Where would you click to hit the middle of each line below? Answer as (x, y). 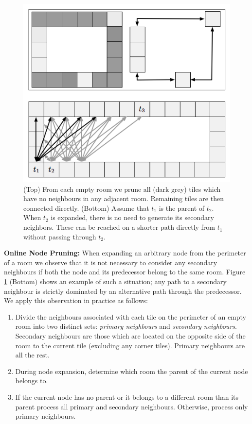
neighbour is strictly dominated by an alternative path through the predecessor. (123, 291)
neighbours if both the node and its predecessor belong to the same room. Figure (125, 272)
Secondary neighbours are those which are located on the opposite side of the (130, 336)
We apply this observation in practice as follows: (76, 300)
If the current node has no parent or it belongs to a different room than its (127, 397)
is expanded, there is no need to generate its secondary (132, 217)
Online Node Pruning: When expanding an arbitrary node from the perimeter (125, 253)
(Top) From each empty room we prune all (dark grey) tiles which (122, 189)
